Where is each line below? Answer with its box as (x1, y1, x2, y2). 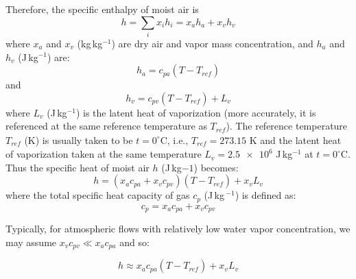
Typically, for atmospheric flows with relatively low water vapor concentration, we (5, 221, 351, 236)
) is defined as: (235, 188, 296, 202)
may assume (5, 234, 57, 249)
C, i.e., (160, 132, 189, 147)
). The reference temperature (226, 119, 348, 133)
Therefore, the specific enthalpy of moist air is (5, 2, 199, 16)
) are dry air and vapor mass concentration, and (111, 36, 313, 50)
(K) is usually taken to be (24, 132, 133, 147)
